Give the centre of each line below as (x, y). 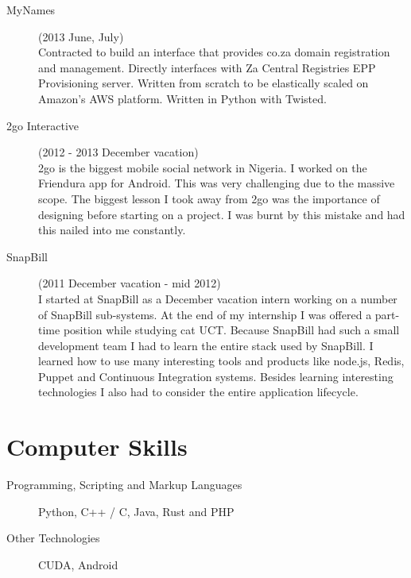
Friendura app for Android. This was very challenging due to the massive (217, 183)
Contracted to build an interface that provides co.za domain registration (214, 52)
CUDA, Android (78, 564)
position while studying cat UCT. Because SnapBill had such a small (231, 330)
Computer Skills (97, 447)
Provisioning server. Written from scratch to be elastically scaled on (204, 83)
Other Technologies (53, 538)
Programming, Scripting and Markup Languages (124, 485)
